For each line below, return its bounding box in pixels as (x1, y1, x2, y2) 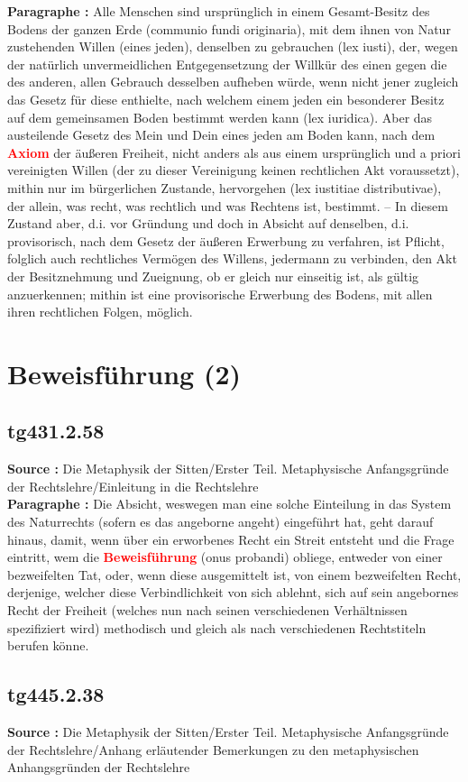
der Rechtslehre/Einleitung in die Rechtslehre (7, 476, 259, 495)
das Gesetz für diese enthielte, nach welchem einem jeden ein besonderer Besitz (7, 89, 445, 108)
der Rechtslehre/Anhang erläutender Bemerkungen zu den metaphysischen (7, 740, 419, 759)
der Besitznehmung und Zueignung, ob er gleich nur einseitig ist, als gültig (7, 266, 419, 285)
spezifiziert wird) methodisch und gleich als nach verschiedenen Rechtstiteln (7, 618, 427, 637)
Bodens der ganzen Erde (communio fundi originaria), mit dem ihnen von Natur (7, 19, 451, 38)
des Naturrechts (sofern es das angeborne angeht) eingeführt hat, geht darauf (7, 512, 434, 531)
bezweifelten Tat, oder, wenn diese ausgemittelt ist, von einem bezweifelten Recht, (7, 565, 462, 584)
